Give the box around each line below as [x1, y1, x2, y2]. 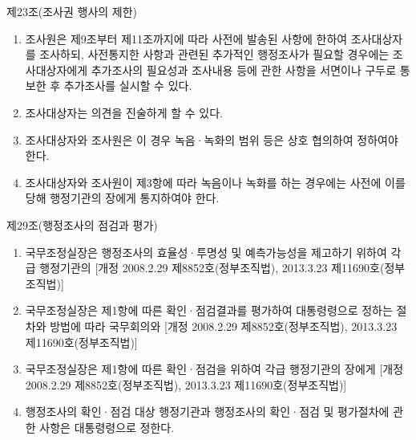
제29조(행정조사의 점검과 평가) [6, 216, 158, 233]
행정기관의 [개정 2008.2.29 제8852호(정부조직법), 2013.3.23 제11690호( [39, 259, 385, 276]
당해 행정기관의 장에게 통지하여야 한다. [25, 189, 220, 206]
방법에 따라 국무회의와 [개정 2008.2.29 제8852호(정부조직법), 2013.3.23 [50, 317, 398, 334]
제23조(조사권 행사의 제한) [6, 3, 138, 19]
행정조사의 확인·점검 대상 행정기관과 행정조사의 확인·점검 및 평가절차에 [25, 403, 390, 420]
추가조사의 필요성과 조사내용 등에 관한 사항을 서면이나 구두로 [91, 61, 397, 78]
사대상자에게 [25, 61, 88, 78]
